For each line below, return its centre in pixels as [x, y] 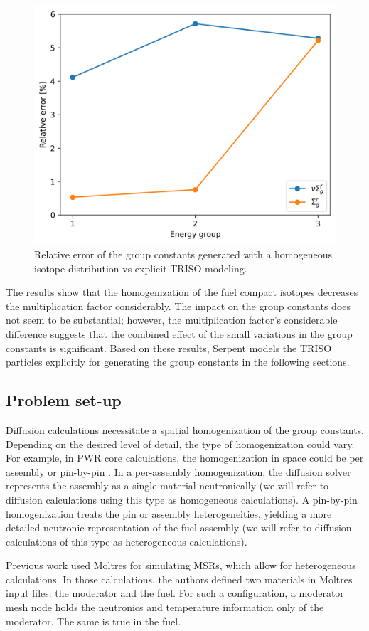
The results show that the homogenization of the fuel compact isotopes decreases [182, 292]
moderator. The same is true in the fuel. [93, 621]
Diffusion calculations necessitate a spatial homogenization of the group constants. [185, 429]
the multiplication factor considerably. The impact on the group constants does [178, 306]
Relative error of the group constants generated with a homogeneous [183, 254]
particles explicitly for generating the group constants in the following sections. [178, 362]
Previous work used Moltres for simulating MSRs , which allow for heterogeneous [181, 565]
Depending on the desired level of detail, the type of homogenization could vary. [180, 444]
